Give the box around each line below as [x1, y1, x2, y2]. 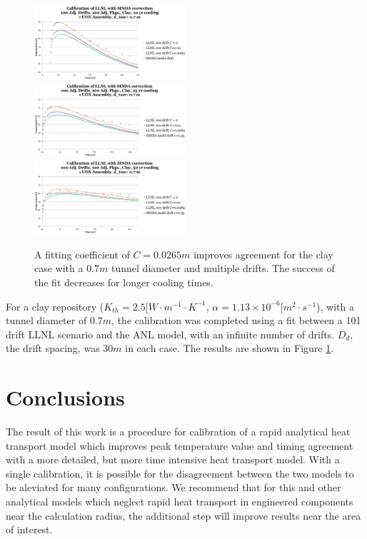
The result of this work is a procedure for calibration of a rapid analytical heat [6, 424, 351, 439]
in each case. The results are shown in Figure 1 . [125, 341, 334, 356]
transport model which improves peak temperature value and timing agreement [6, 438, 353, 453]
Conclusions [6, 383, 125, 412]
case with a [34, 261, 84, 276]
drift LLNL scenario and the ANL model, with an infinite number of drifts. [6, 326, 335, 341]
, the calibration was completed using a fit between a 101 [111, 313, 361, 328]
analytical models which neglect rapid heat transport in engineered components [6, 494, 353, 509]
